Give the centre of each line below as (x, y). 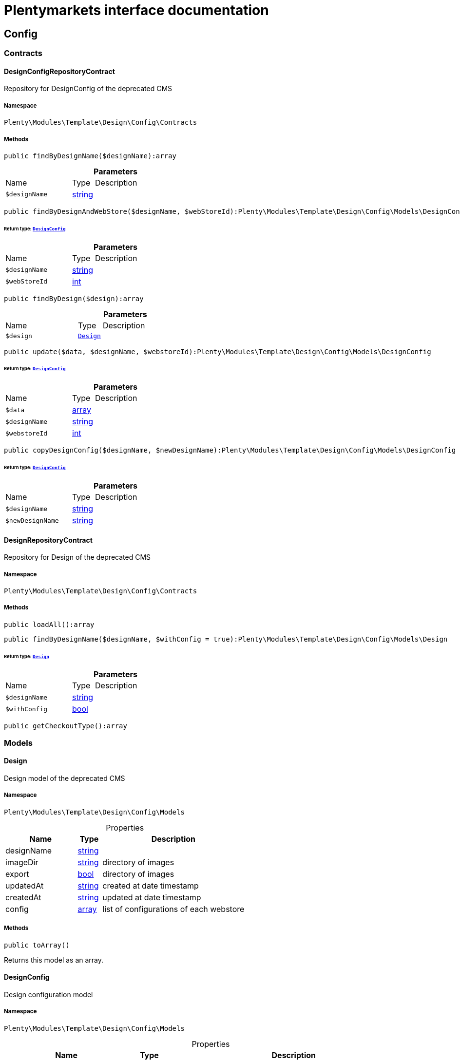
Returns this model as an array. (54, 960)
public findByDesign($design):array (74, 298)
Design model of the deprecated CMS (65, 778)
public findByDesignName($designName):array (90, 156)
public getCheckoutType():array (66, 726)
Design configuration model (48, 994)
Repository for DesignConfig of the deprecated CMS (88, 89)
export (17, 874)
